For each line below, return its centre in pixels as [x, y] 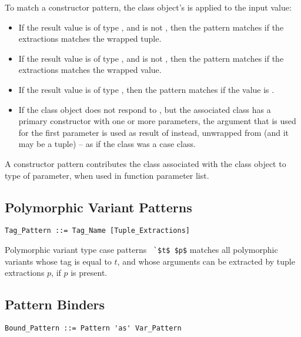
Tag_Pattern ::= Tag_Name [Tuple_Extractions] [97, 231]
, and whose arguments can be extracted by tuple [206, 261]
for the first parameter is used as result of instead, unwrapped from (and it [154, 132]
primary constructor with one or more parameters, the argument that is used [157, 121]
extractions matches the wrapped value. [90, 70]
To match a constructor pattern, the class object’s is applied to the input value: [148, 7]
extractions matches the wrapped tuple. [90, 39]
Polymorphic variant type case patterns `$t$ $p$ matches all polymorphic [141, 249]
